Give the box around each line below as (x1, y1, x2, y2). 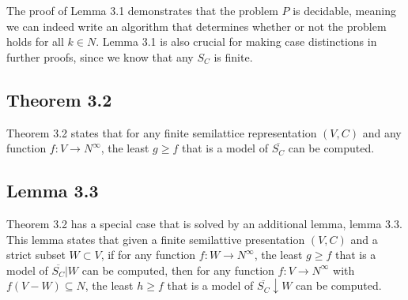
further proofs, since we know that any (6, 48, 194, 65)
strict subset (6, 246, 66, 263)
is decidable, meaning (293, 2, 396, 18)
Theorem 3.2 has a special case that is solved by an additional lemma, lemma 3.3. (6, 215, 402, 231)
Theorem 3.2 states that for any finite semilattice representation (6, 124, 317, 141)
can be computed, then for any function (81, 261, 274, 278)
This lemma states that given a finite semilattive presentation (6, 231, 305, 247)
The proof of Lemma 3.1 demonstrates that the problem (6, 2, 278, 18)
